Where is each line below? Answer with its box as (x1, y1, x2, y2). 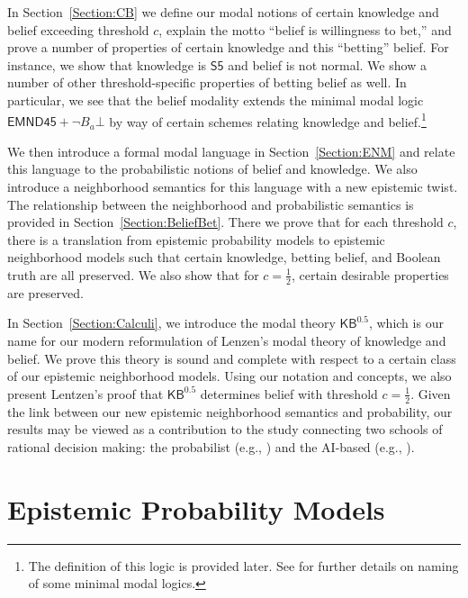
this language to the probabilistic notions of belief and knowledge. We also (7, 159, 418, 178)
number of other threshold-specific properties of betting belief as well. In (7, 73, 407, 92)
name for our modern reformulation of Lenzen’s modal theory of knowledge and (7, 331, 446, 349)
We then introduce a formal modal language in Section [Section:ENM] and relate (7, 141, 455, 160)
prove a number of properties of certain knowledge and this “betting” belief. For (7, 38, 449, 57)
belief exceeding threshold (7, 20, 149, 39)
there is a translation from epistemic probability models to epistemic (7, 230, 385, 249)
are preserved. (7, 283, 84, 302)
